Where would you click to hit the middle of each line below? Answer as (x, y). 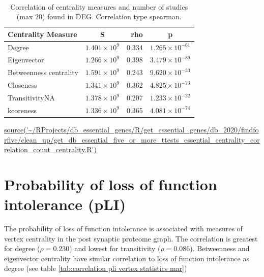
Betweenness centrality (43, 72)
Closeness (22, 85)
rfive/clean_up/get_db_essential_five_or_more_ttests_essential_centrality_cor (132, 139)
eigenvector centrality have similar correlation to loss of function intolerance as (127, 258)
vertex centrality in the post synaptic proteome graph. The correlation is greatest (131, 238)
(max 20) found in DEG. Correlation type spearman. (99, 16)
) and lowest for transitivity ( (115, 248)
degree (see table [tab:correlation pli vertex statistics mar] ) (96, 268)
